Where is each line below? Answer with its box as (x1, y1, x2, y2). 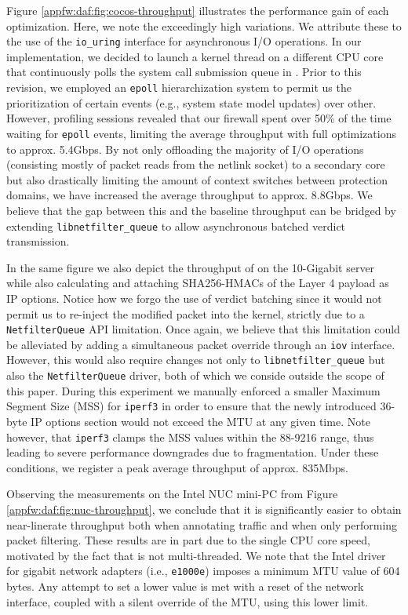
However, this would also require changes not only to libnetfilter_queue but (6, 351, 385, 368)
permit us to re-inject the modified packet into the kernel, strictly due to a (6, 305, 365, 322)
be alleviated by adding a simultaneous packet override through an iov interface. (6, 336, 395, 352)
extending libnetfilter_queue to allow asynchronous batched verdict (6, 217, 346, 234)
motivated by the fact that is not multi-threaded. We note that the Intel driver (6, 547, 386, 563)
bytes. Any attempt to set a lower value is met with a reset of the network (6, 578, 364, 595)
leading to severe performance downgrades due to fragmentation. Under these (6, 444, 379, 460)
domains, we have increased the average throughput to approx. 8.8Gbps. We (6, 187, 373, 203)
